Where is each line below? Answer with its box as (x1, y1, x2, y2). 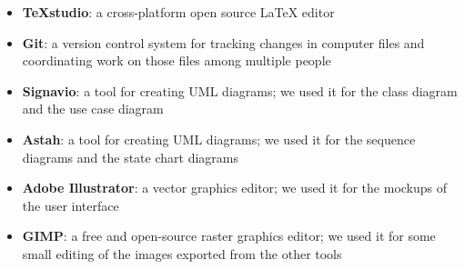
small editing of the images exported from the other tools (22, 244, 342, 263)
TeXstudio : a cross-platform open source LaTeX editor (22, 3, 335, 21)
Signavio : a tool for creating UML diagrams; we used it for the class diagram (22, 81, 458, 100)
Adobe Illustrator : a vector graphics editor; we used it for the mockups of (22, 178, 448, 197)
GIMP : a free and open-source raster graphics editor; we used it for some (22, 226, 436, 245)
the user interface (22, 195, 119, 214)
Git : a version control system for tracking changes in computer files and (22, 33, 425, 52)
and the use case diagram (22, 99, 164, 118)
